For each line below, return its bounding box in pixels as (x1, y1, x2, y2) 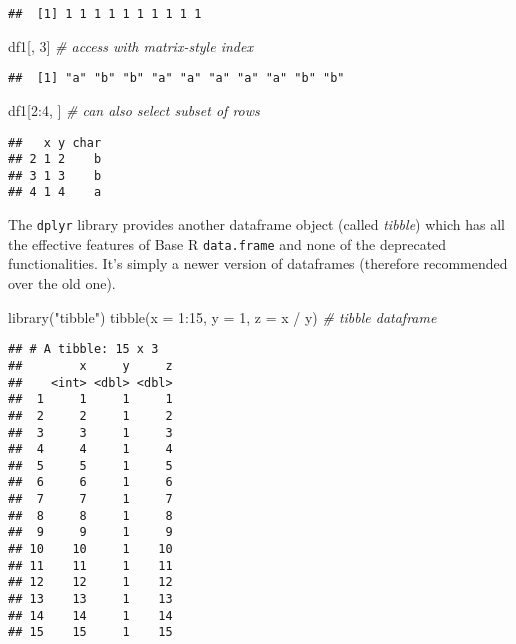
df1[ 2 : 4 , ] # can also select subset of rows (8, 99, 260, 120)
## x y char (8, 135, 102, 150)
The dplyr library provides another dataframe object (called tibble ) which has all (8, 214, 505, 235)
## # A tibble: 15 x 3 (8, 342, 159, 357)
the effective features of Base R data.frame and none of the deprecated (8, 233, 447, 254)
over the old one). (8, 273, 116, 294)
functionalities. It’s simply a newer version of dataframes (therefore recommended (8, 253, 508, 274)
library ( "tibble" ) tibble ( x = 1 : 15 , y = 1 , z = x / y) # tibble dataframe (8, 306, 437, 327)
